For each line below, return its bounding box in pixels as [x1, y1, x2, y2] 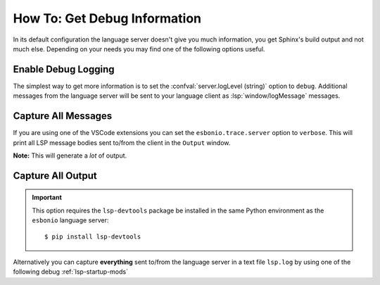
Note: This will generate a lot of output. [13, 151, 127, 160]
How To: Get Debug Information [13, 11, 202, 26]
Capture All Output [13, 170, 98, 182]
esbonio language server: [32, 216, 109, 224]
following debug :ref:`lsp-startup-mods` [13, 267, 128, 276]
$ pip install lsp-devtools [44, 232, 141, 241]
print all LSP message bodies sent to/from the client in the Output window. [13, 138, 231, 147]
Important [32, 194, 63, 202]
